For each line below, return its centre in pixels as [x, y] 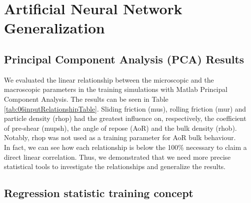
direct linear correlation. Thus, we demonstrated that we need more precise [117, 157]
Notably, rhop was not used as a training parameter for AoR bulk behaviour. [120, 137]
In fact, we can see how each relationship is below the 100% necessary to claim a [125, 147]
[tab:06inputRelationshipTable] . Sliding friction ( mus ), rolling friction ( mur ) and [125, 108]
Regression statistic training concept [99, 193]
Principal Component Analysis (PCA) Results [124, 59]
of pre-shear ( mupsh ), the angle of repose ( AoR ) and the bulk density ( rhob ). [121, 128]
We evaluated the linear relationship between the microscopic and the [109, 79]
